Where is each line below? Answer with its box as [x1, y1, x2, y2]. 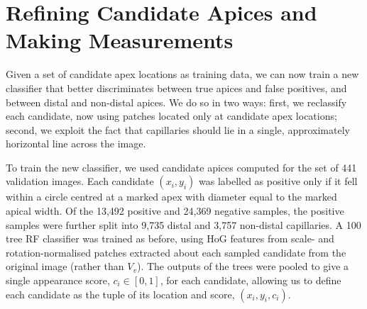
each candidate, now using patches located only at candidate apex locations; [6, 108, 337, 123]
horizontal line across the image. [6, 136, 146, 151]
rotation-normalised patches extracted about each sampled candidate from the [6, 245, 346, 259]
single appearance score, [6, 273, 110, 288]
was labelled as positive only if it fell [198, 174, 358, 189]
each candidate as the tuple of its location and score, [6, 286, 235, 301]
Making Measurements [6, 26, 234, 55]
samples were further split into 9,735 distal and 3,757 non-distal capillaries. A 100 [6, 217, 361, 232]
